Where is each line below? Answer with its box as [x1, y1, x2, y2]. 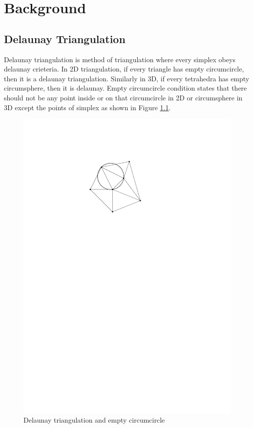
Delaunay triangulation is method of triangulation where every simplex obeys [4, 54, 235, 64]
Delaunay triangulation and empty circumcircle [23, 414, 165, 425]
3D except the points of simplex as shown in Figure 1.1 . [4, 102, 171, 112]
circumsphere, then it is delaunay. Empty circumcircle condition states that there [4, 83, 247, 93]
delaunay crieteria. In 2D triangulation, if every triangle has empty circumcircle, [4, 64, 244, 74]
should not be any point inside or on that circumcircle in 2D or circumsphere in [4, 92, 243, 102]
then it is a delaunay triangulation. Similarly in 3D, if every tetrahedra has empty [4, 73, 250, 83]
